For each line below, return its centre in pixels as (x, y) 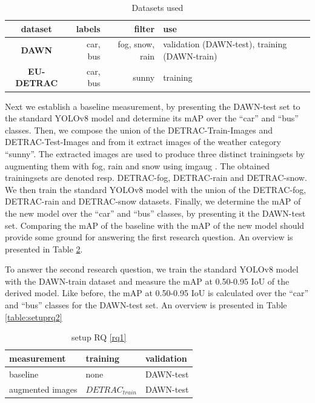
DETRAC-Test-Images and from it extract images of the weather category (143, 142)
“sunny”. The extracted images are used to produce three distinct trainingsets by (155, 153)
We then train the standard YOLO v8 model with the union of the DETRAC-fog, (156, 189)
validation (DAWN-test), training (225, 44)
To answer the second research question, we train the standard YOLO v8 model (152, 269)
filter (144, 28)
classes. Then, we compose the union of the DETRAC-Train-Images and (139, 130)
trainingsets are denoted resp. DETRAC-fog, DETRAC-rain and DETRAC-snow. (156, 178)
